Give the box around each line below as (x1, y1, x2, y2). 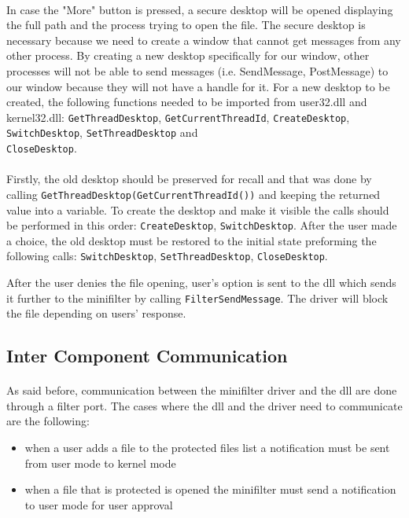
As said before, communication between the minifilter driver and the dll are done (6, 382, 397, 399)
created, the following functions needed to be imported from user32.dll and (6, 94, 367, 110)
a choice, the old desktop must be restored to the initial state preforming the (6, 232, 377, 248)
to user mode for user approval (24, 496, 173, 512)
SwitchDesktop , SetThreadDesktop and (6, 124, 198, 141)
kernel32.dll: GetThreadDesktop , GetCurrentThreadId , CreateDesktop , (6, 108, 350, 125)
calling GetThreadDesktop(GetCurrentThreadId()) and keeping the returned (6, 186, 381, 202)
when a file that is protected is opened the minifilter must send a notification (24, 481, 396, 498)
